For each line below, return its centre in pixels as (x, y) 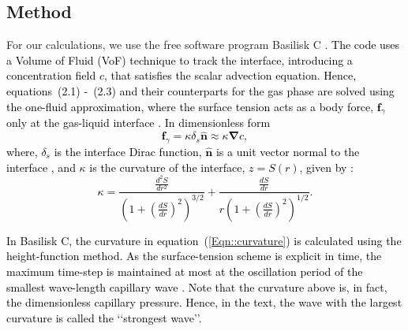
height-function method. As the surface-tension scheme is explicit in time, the (194, 256)
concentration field (51, 75)
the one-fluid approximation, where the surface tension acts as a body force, (190, 106)
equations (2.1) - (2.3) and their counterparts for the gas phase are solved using (200, 90)
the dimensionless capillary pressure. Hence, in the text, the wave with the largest (204, 302)
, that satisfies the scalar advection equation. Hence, (230, 75)
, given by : (327, 167)
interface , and (41, 167)
